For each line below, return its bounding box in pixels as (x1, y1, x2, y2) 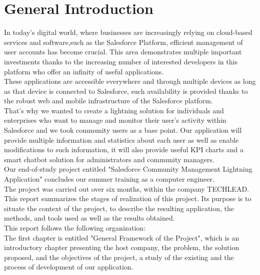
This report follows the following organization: (4, 223, 146, 233)
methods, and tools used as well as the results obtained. (4, 213, 175, 223)
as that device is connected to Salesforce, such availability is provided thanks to (4, 85, 248, 96)
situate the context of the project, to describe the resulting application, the (4, 203, 234, 213)
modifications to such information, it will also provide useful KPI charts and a (4, 144, 244, 155)
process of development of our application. (4, 262, 133, 272)
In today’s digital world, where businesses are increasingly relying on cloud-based (4, 27, 252, 37)
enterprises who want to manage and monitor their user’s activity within (4, 115, 226, 125)
